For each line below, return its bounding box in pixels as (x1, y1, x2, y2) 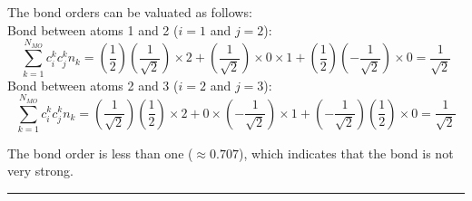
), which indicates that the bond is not (238, 143, 454, 162)
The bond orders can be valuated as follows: (7, 3, 252, 21)
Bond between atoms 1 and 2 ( (7, 20, 179, 39)
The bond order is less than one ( (7, 143, 193, 162)
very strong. (7, 161, 74, 180)
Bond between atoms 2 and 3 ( (7, 75, 179, 94)
